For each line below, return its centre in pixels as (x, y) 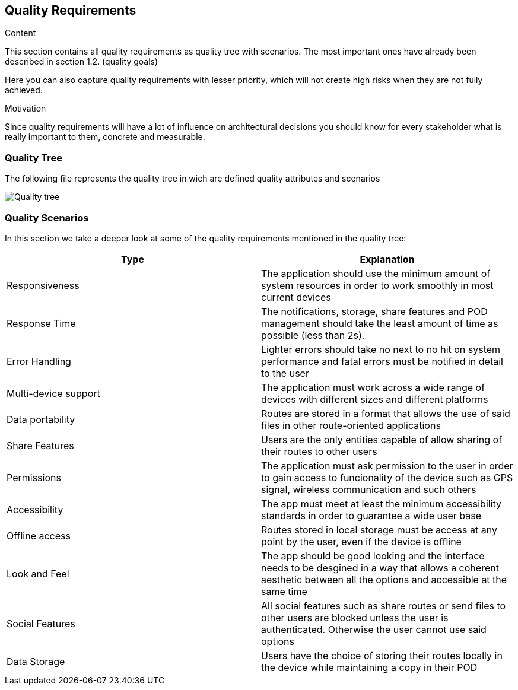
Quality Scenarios (47, 217)
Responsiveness (43, 285)
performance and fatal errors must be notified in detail (382, 361)
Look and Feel (38, 573)
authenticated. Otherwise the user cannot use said (374, 629)
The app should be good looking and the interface (373, 556)
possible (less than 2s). (313, 335)
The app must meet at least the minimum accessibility (382, 503)
